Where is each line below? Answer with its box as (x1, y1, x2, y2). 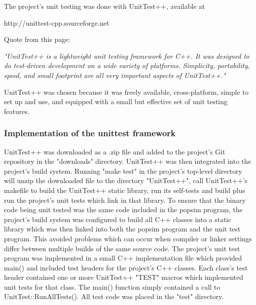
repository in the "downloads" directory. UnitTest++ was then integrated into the (4, 156, 252, 166)
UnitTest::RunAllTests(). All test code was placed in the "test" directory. (4, 291, 224, 302)
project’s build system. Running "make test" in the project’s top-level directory (4, 165, 242, 176)
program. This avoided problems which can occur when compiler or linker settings (4, 233, 252, 243)
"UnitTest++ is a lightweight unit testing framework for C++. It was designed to (4, 50, 250, 61)
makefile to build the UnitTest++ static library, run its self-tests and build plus (4, 185, 245, 195)
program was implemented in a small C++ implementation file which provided (4, 253, 242, 263)
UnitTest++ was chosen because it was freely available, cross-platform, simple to (4, 86, 249, 97)
